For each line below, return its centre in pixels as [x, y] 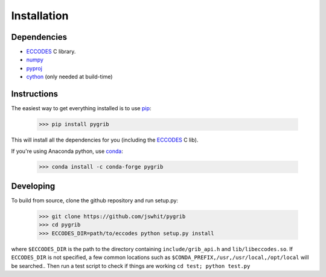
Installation [40, 16]
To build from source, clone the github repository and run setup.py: [94, 200]
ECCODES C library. [51, 52]
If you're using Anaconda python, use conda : [67, 151]
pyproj [34, 68]
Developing [33, 186]
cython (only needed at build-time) [69, 77]
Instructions [35, 94]
